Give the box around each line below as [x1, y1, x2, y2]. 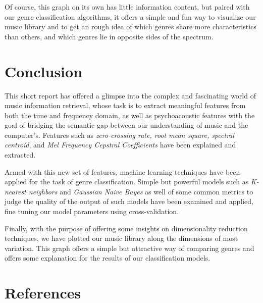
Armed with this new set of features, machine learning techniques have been [5, 166, 240, 177]
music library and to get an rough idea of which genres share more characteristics [5, 21, 256, 32]
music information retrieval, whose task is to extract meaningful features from [5, 100, 246, 111]
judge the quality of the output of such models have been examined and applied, [5, 196, 253, 207]
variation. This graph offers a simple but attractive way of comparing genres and [5, 242, 254, 253]
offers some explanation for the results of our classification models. [5, 252, 211, 263]
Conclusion [5, 61, 83, 81]
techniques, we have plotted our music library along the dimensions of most [5, 233, 238, 243]
